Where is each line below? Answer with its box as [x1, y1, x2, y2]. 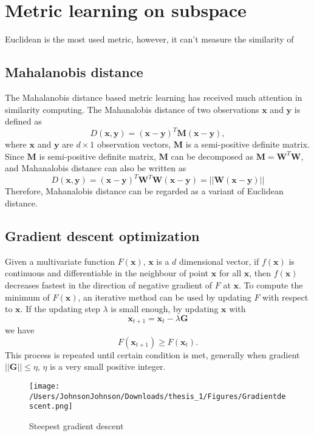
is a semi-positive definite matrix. [185, 138, 310, 151]
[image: [29, 382, 60, 391]
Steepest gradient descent [29, 420, 124, 432]
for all [219, 267, 242, 279]
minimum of [5, 290, 50, 303]
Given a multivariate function [5, 254, 115, 267]
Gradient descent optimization [5, 227, 200, 245]
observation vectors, [97, 138, 171, 151]
